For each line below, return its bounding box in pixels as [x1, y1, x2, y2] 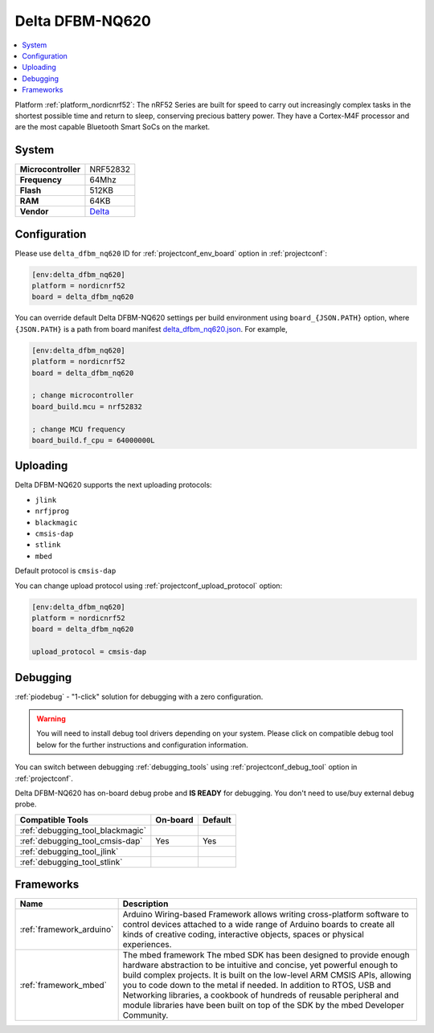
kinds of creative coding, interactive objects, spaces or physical [122, 929, 365, 940]
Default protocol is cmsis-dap [14, 566, 117, 576]
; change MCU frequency [31, 424, 126, 434]
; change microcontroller [31, 390, 134, 400]
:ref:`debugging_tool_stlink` [19, 856, 123, 868]
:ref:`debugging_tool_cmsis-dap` [19, 835, 144, 847]
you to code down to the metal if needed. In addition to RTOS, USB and [122, 980, 391, 991]
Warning [36, 714, 66, 724]
